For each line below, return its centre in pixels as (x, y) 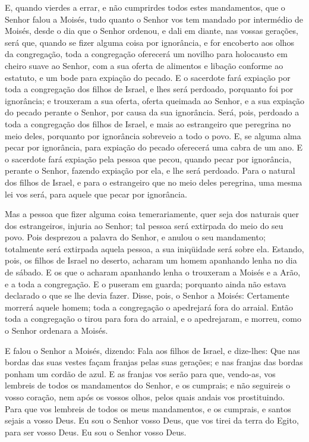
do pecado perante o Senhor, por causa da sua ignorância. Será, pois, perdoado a (152, 112)
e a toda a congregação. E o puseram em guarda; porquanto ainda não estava (146, 283)
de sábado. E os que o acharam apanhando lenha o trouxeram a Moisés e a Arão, (153, 272)
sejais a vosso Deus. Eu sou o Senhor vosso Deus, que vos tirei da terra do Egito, (152, 420)
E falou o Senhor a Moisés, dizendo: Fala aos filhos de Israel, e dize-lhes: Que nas (152, 350)
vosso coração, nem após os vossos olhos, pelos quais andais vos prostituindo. (145, 397)
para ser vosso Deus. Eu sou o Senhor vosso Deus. (96, 432)
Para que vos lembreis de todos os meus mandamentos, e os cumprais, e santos (148, 408)
